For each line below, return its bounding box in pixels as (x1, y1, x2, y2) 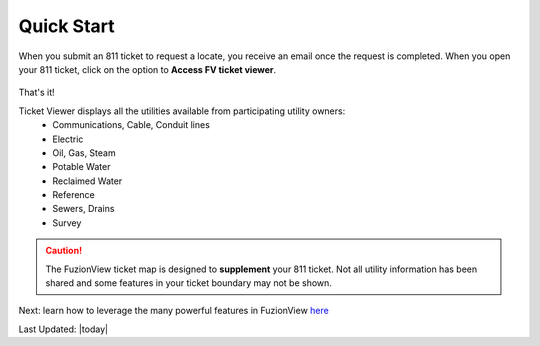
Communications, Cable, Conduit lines (52, 119, 210, 131)
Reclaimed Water (52, 175, 123, 187)
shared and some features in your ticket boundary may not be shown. (45, 277, 332, 289)
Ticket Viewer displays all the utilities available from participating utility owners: (18, 105, 346, 117)
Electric (52, 133, 84, 145)
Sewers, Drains (52, 203, 115, 215)
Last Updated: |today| (18, 323, 109, 335)
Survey (52, 216, 82, 229)
